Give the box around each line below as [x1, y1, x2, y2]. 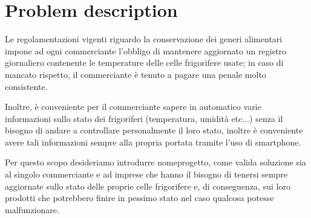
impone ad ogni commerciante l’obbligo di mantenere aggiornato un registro [5, 44, 287, 57]
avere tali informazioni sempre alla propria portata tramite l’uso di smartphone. [5, 135, 301, 148]
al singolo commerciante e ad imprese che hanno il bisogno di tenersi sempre [5, 168, 288, 181]
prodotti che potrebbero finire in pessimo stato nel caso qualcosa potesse [5, 191, 274, 204]
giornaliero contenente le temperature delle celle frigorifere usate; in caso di [5, 56, 284, 69]
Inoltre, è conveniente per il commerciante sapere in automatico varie [5, 100, 261, 113]
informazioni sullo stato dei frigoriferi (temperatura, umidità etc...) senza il [5, 112, 283, 124]
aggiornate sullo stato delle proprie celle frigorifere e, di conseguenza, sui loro [5, 179, 290, 192]
